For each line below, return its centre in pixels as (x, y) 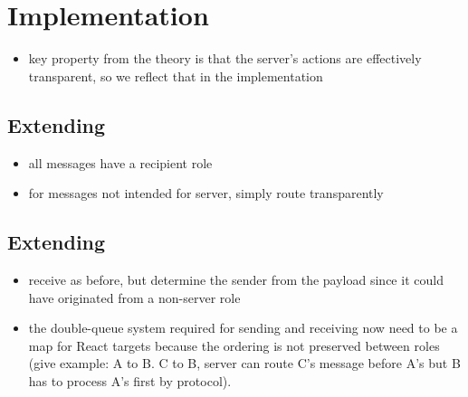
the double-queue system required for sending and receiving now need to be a (243, 328)
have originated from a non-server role (134, 297)
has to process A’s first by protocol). (130, 380)
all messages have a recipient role (120, 162)
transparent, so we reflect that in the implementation (176, 76)
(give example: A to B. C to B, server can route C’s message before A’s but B (244, 363)
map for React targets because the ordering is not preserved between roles (234, 345)
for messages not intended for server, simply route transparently (206, 193)
